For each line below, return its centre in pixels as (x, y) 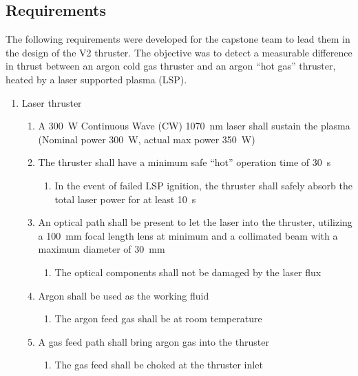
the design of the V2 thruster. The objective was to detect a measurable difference (179, 52)
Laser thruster (52, 102)
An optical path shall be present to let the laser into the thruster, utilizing (195, 222)
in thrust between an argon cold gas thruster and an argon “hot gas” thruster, (171, 66)
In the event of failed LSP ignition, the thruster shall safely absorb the (203, 185)
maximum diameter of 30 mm (102, 249)
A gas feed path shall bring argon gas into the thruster (154, 341)
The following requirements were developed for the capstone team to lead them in (178, 39)
